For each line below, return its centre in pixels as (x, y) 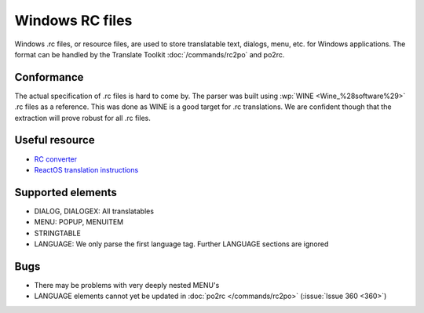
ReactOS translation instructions (86, 169)
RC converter (56, 159)
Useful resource (55, 140)
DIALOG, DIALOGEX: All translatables (94, 211)
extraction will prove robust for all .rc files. (82, 118)
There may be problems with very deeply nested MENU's (127, 285)
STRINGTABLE (58, 233)
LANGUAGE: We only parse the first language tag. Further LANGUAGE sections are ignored (181, 244)
